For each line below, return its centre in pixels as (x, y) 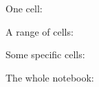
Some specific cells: (45, 54)
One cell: (24, 8)
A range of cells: (40, 31)
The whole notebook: (50, 77)
